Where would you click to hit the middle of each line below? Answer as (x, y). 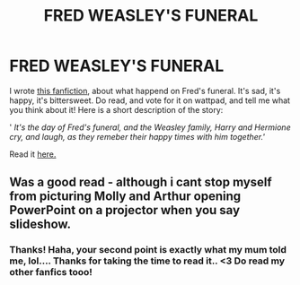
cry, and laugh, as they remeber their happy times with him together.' (137, 136)
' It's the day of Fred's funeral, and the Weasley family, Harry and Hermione (150, 127)
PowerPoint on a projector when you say (125, 210)
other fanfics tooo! (51, 272)
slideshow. (40, 225)
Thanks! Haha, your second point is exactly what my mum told (148, 250)
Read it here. (33, 154)
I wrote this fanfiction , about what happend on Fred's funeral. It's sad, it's (145, 91)
